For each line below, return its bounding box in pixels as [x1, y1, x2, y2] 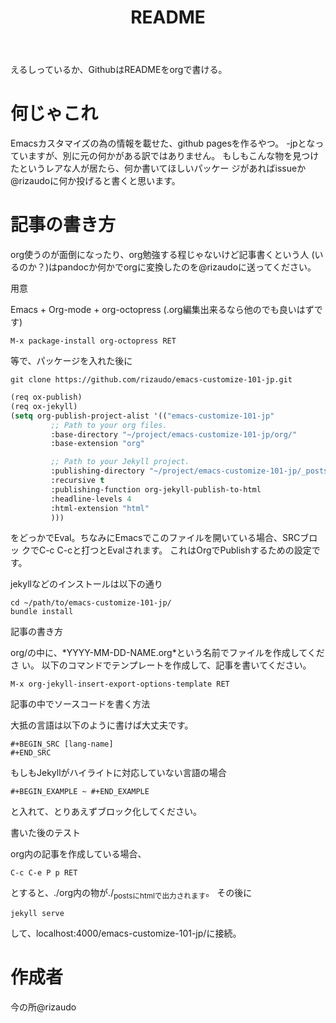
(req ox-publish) [10, 392, 83, 403]
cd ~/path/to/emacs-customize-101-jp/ [10, 598, 172, 608]
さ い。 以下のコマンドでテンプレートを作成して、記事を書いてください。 [10, 659, 312, 671]
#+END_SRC [10, 748, 52, 758]
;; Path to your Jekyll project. [50, 457, 190, 467]
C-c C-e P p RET [10, 868, 78, 878]
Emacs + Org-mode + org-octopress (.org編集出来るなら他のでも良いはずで [10, 304, 323, 316]
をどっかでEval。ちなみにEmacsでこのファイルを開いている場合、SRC [10, 532, 301, 544]
